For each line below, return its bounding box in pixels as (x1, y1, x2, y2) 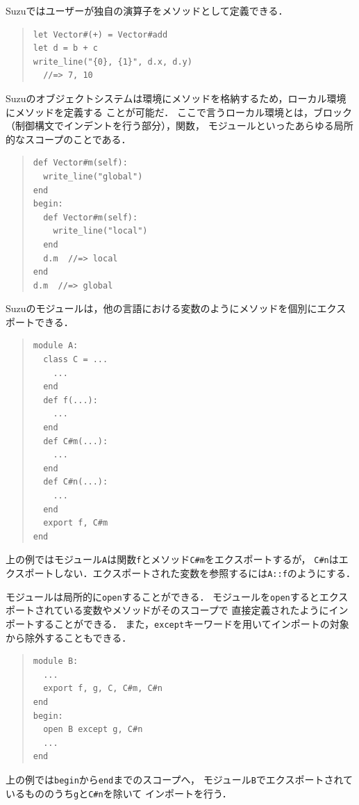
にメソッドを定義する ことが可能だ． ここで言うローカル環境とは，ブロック (6, 104, 352, 119)
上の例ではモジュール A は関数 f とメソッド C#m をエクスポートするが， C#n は (6, 552, 339, 567)
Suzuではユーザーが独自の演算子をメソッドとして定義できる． (6, 3, 288, 17)
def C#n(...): (43, 477, 108, 487)
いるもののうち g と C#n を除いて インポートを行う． (6, 786, 232, 800)
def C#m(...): (43, 436, 108, 446)
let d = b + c (33, 43, 98, 54)
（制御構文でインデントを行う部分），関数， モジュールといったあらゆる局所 (6, 118, 353, 133)
